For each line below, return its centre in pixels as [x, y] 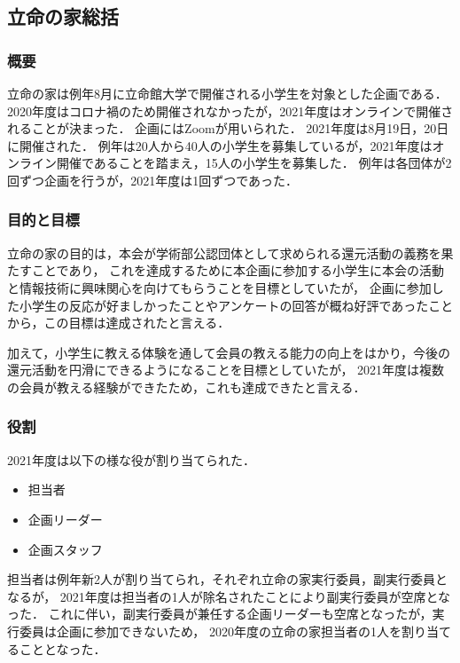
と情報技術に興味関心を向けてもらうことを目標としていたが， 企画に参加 [219, 287]
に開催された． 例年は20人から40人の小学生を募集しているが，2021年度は [220, 145]
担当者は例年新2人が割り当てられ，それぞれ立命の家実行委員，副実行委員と [227, 579]
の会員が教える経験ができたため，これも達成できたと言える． [187, 387]
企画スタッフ [65, 549]
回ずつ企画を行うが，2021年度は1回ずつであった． [153, 180]
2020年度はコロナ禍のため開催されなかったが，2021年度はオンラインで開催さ [230, 110]
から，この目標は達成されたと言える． [119, 323]
